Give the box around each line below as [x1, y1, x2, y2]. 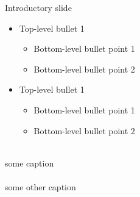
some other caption [5, 180, 76, 193]
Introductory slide [5, 1, 72, 13]
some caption [5, 156, 54, 169]
